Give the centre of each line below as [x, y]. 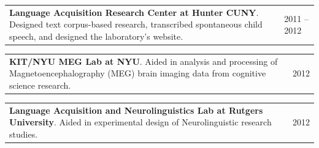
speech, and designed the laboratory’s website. [96, 36]
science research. [40, 85]
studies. [24, 134]
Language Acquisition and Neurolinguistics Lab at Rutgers [136, 110]
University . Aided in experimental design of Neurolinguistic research [140, 122]
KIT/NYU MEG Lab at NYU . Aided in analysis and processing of [144, 61]
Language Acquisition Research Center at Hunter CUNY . [134, 12]
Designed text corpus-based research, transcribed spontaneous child [136, 24]
